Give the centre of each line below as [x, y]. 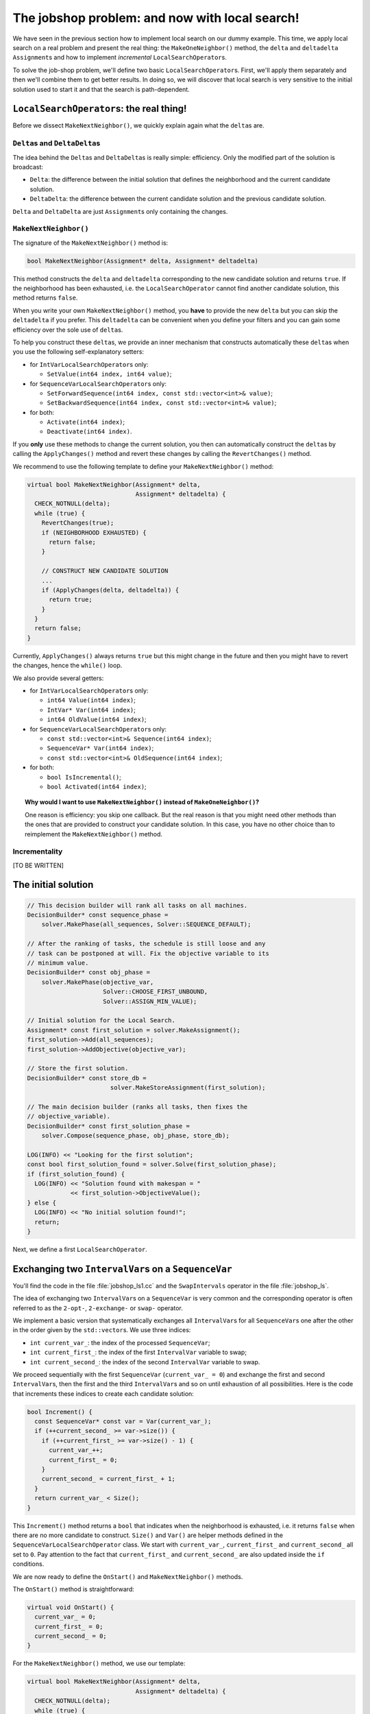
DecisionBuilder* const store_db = [87, 1078]
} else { [42, 1203]
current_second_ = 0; [71, 1636]
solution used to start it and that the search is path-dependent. [101, 89]
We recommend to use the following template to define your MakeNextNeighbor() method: [143, 466]
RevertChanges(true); [78, 523]
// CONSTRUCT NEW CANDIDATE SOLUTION [105, 571]
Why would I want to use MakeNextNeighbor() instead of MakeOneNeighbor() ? [142, 802]
